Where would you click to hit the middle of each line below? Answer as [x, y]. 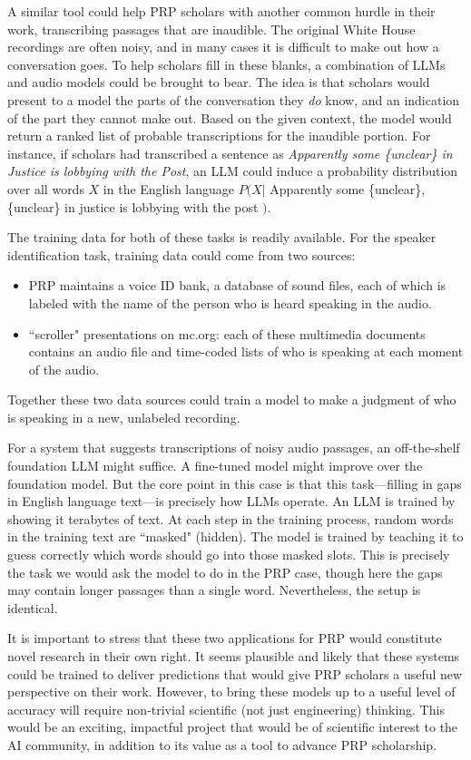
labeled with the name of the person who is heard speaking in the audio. [230, 302]
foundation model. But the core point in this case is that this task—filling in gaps [235, 483]
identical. [33, 607]
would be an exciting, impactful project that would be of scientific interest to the [233, 727]
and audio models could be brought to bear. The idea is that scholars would [219, 82]
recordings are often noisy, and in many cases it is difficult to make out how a [223, 47]
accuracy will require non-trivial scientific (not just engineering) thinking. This [226, 709]
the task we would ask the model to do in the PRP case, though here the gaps [225, 572]
